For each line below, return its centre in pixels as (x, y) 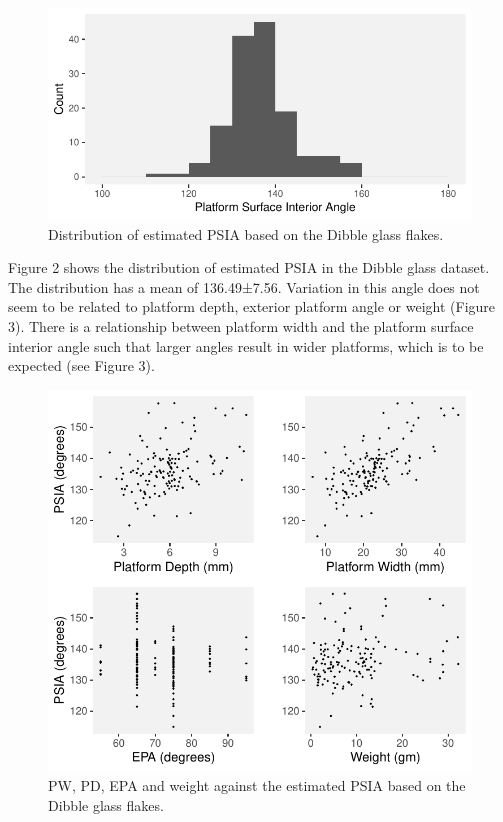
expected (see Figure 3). (81, 365)
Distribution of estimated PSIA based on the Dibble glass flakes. (246, 233)
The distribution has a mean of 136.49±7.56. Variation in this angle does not (244, 286)
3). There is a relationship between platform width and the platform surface (241, 325)
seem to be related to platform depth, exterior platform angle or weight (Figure (252, 306)
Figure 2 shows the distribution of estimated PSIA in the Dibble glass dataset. (249, 267)
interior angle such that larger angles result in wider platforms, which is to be (246, 345)
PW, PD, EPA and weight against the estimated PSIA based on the (257, 784)
